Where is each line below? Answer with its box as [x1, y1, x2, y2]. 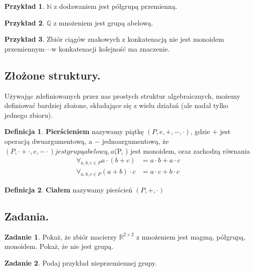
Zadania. [4, 208, 49, 223]
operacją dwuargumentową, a [4, 135, 92, 146]
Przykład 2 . [4, 17, 45, 27]
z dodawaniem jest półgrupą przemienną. [54, 1, 177, 11]
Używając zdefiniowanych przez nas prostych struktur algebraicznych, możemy [4, 90, 240, 101]
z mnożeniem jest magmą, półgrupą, [136, 231, 246, 242]
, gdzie [190, 126, 210, 136]
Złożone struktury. [4, 67, 101, 82]
